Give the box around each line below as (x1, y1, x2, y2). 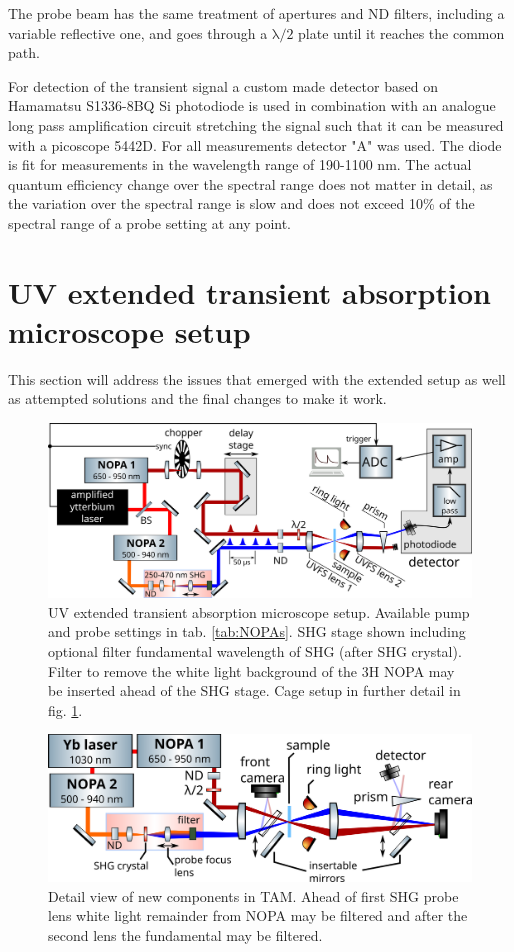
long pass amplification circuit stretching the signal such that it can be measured (8, 114, 504, 135)
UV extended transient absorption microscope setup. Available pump (48, 601, 470, 622)
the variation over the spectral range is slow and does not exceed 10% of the (8, 193, 475, 214)
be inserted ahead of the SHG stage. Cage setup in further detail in (48, 680, 461, 701)
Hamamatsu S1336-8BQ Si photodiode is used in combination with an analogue (8, 95, 496, 116)
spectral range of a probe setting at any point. (8, 212, 292, 233)
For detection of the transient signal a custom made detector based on (8, 75, 438, 96)
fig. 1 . (48, 699, 83, 720)
